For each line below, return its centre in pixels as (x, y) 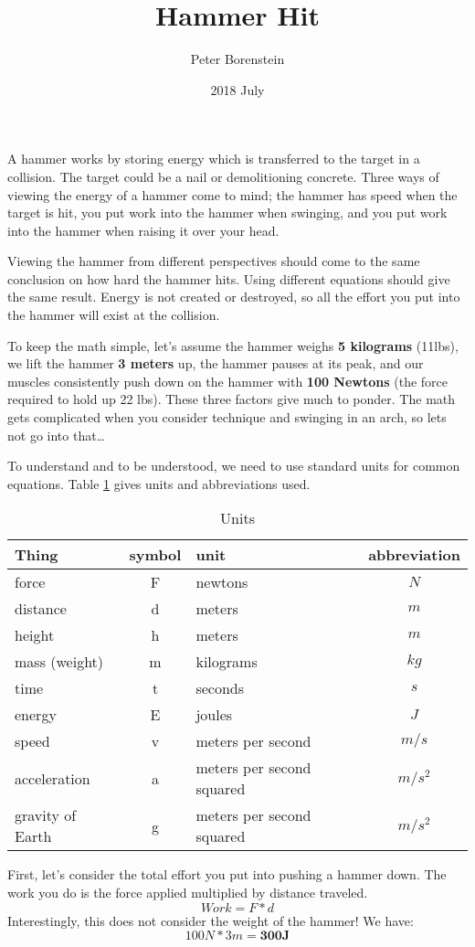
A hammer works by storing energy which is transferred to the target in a (214, 159)
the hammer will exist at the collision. (114, 315)
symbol (155, 555)
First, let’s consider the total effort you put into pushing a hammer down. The (227, 874)
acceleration (53, 778)
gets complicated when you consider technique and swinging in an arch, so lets (227, 417)
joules (214, 715)
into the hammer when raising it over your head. (143, 230)
